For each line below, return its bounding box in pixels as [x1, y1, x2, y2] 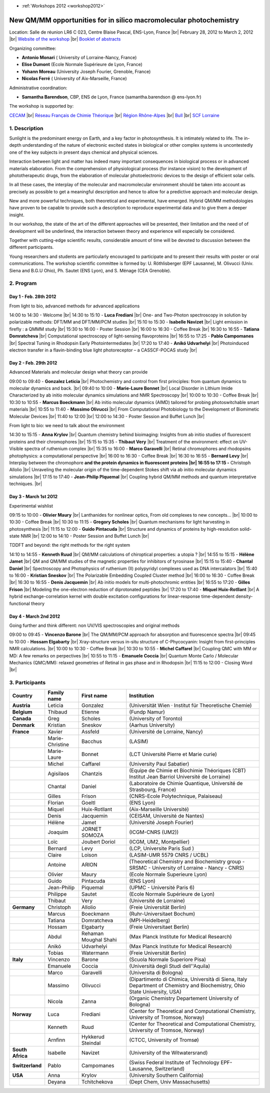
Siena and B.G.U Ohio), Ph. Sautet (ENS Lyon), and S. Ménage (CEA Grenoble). [9, 267, 171, 273]
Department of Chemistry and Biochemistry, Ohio [129, 982, 245, 989]
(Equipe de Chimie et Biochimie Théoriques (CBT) [129, 767, 246, 774]
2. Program [9, 280, 37, 287]
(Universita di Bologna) [129, 969, 183, 976]
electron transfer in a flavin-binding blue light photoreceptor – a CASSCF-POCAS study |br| [9, 347, 197, 353]
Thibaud [47, 708, 67, 715]
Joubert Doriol [81, 839, 116, 846]
